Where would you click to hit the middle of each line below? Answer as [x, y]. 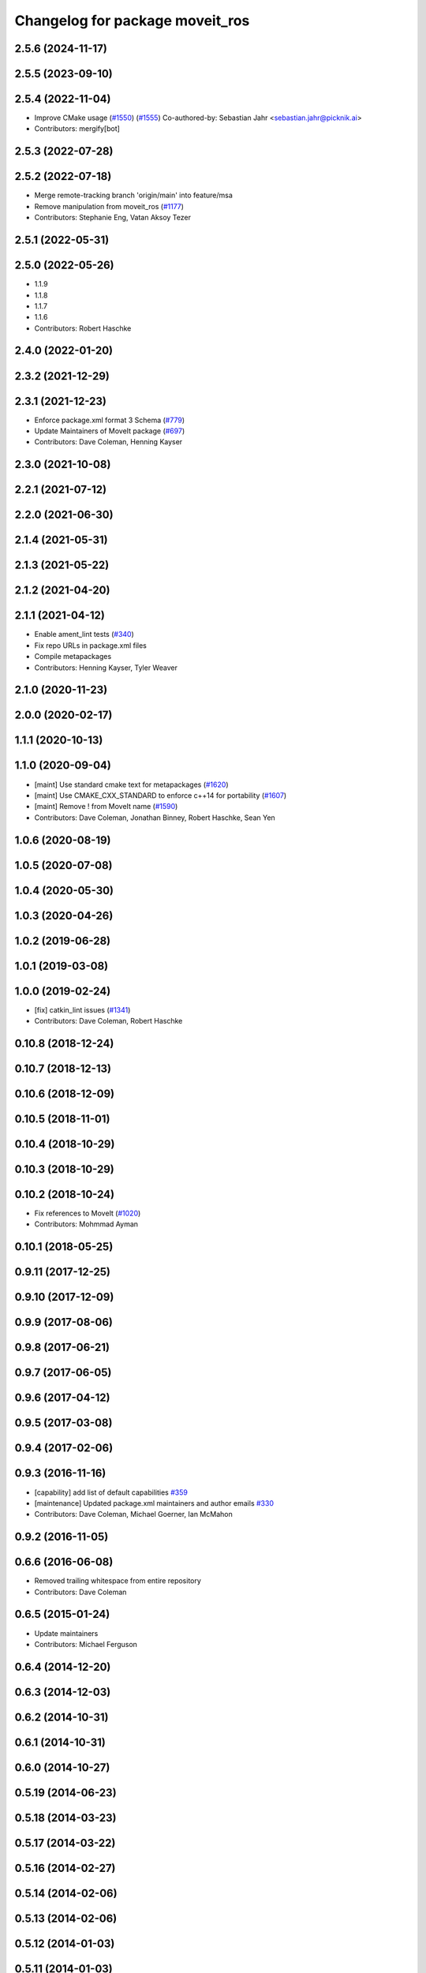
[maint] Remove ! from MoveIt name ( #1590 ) [106, 807]
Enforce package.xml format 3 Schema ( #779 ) [110, 420]
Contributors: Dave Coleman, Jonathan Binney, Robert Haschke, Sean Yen [155, 818]
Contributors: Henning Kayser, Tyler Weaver [106, 668]
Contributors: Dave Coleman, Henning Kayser [108, 442]
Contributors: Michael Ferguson [86, 1644]
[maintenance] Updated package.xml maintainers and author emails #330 [154, 1503]
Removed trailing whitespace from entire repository [118, 1581]
